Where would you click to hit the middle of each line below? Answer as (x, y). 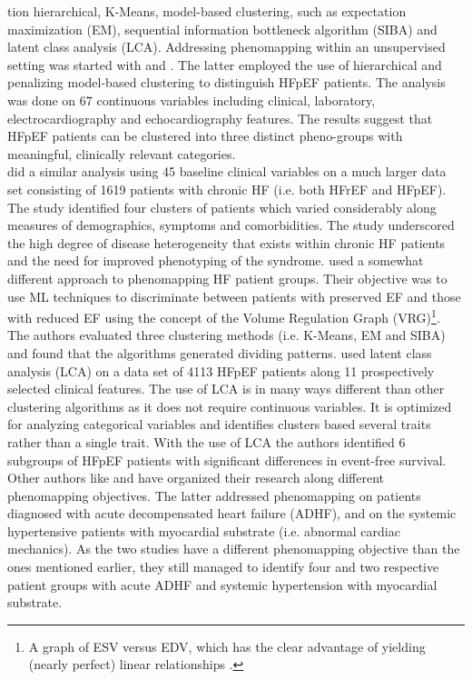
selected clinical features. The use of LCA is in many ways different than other (226, 389)
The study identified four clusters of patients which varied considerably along (222, 207)
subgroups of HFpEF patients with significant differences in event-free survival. (227, 460)
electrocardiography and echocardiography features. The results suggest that (220, 118)
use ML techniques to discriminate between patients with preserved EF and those (234, 296)
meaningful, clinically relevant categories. (122, 153)
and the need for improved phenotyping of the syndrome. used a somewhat (216, 260)
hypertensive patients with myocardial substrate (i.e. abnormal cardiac (204, 530)
